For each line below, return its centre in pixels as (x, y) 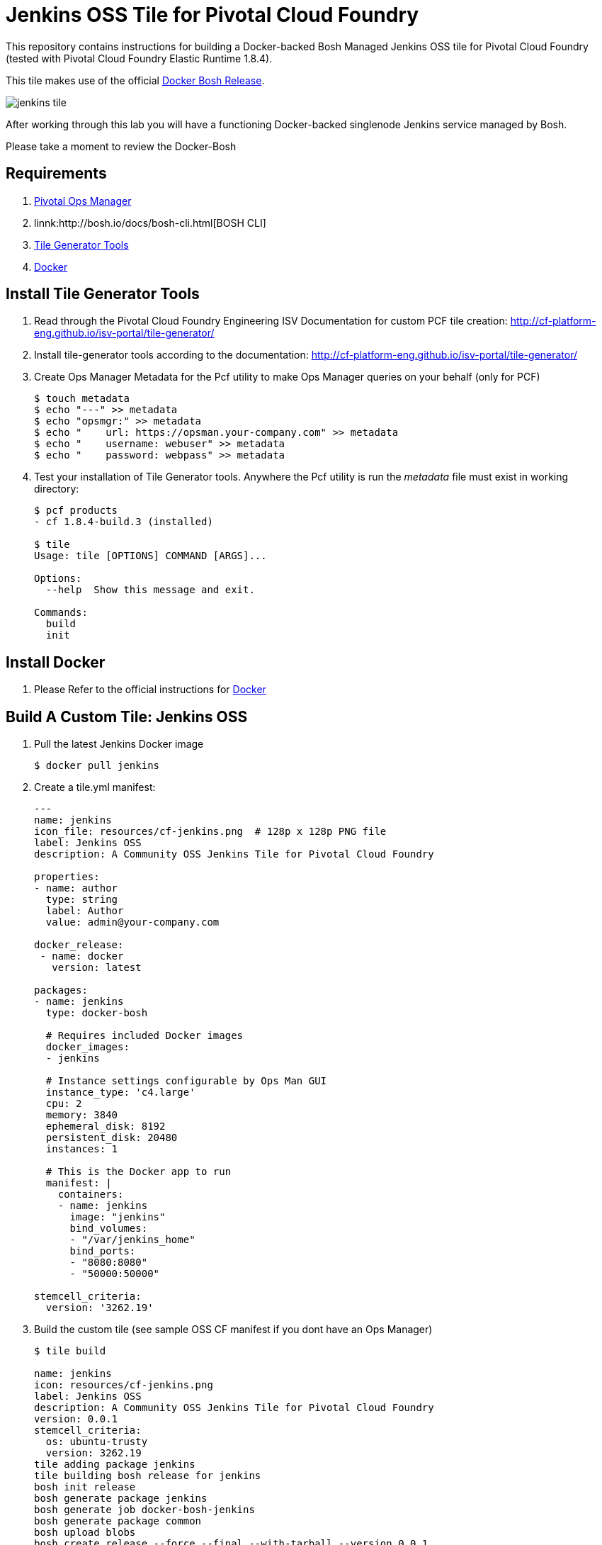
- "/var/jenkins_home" (132, 1240)
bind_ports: (103, 1251)
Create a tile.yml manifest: (95, 787)
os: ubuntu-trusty (97, 1442)
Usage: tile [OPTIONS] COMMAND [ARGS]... (150, 556)
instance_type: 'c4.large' (120, 1092)
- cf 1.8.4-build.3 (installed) (124, 522)
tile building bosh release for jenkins (148, 1476)
